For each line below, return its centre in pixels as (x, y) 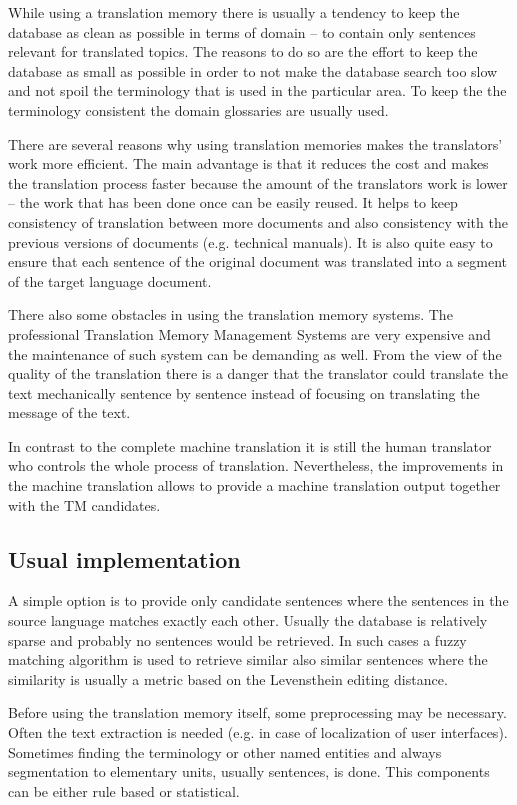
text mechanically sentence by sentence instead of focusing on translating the (244, 392)
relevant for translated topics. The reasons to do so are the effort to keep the (243, 51)
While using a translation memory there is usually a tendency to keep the (234, 12)
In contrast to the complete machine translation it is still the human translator (250, 445)
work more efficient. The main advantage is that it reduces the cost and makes (248, 163)
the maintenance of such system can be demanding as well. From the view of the (255, 353)
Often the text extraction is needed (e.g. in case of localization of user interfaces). (258, 732)
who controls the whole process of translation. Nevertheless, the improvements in (256, 465)
